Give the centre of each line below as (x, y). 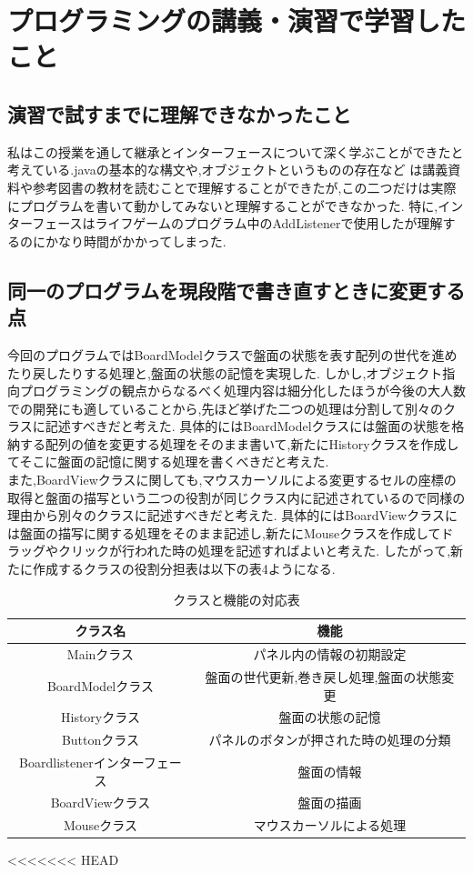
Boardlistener (56, 763)
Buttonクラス (101, 740)
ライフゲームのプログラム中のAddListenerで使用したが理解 (269, 223)
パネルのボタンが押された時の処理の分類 (330, 740)
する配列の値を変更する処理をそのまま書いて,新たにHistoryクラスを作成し (239, 443)
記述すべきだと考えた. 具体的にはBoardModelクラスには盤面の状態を (248, 426)
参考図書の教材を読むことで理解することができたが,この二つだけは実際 (244, 187)
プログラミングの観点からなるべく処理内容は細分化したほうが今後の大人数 (242, 391)
